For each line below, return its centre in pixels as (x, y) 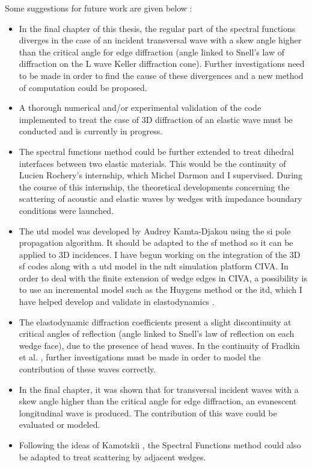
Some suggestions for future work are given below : (99, 8)
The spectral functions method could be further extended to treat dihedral (156, 151)
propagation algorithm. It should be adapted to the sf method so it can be (156, 243)
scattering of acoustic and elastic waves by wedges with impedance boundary (161, 199)
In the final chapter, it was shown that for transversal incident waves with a (159, 389)
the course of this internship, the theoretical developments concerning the (154, 186)
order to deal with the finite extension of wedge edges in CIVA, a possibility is (163, 277)
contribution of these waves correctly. (87, 369)
